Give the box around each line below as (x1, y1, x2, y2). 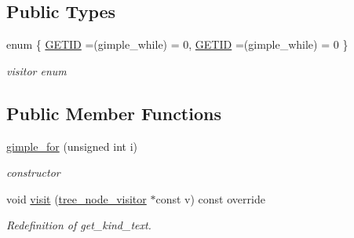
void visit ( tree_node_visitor (6, 190, 147, 207)
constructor (6, 164, 60, 181)
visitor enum (6, 62, 67, 79)
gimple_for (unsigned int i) (6, 137, 137, 154)
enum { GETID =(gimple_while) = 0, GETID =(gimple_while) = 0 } (6, 36, 349, 53)
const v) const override (155, 190, 265, 207)
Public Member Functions (6, 101, 221, 125)
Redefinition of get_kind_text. (6, 217, 151, 233)
